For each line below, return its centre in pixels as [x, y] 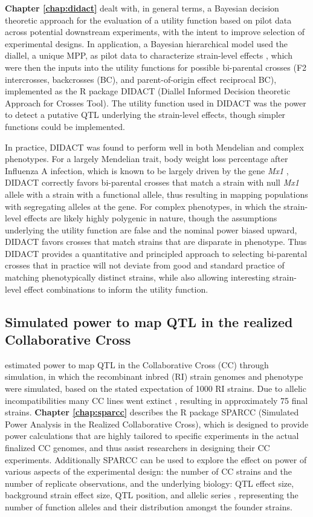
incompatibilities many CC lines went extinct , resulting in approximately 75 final [156, 400]
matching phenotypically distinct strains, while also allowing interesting [137, 277]
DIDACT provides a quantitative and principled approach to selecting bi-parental [156, 253]
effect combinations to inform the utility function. [116, 289]
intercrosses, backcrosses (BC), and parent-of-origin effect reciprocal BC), [141, 79]
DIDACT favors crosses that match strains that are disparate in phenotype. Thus [156, 242]
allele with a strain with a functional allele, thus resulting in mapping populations [156, 194]
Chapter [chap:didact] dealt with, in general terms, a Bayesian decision [142, 8]
